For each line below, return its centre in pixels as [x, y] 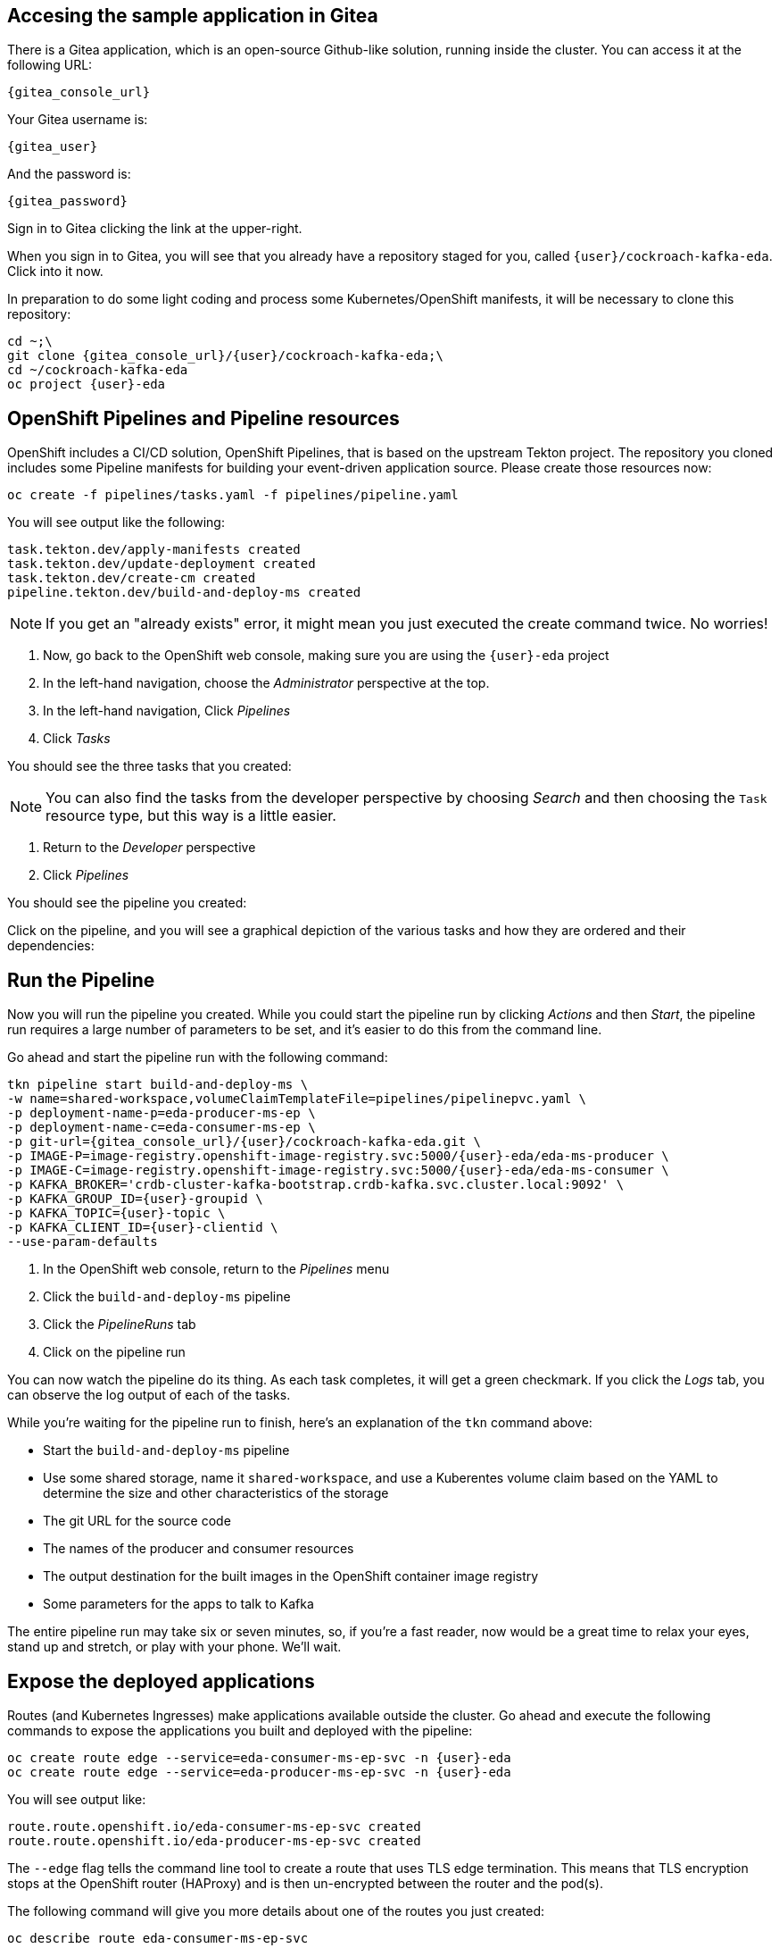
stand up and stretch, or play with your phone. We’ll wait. [174, 1647]
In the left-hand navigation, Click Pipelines [167, 711]
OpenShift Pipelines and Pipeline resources [203, 418]
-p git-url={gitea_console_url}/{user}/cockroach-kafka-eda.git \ [244, 1142]
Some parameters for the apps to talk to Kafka [178, 1604]
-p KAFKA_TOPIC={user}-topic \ [116, 1213]
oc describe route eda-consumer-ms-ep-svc [158, 1938]
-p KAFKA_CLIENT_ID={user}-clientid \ [143, 1228]
